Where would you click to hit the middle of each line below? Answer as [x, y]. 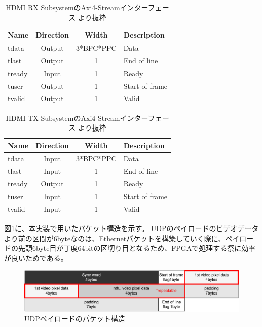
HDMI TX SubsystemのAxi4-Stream [63, 118]
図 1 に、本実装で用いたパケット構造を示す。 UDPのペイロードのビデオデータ [132, 228]
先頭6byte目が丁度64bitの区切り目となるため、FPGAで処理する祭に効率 [137, 248]
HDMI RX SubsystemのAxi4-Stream [63, 7]
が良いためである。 [36, 258]
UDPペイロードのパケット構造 [75, 319]
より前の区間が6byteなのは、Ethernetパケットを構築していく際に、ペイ [122, 238]
